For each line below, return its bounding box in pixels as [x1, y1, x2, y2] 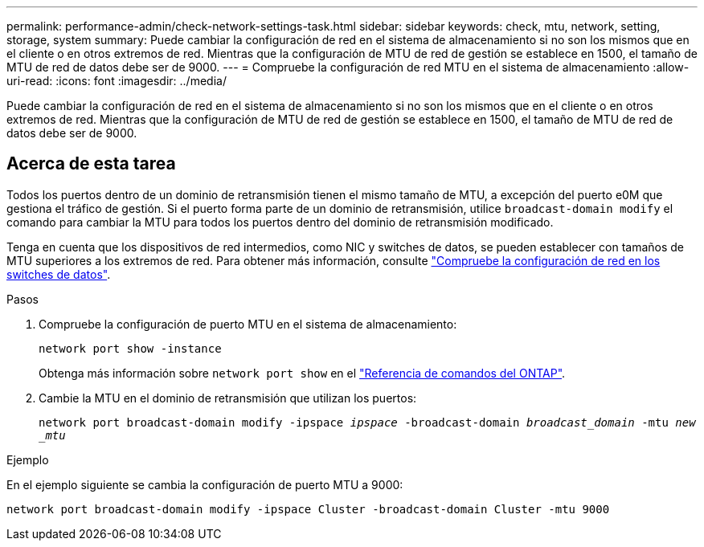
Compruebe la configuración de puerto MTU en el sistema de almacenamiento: [39, 316, 457, 331]
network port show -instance [39, 341, 222, 355]
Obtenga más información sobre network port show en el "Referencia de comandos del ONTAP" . [39, 365, 566, 380]
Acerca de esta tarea [6, 153, 176, 174]
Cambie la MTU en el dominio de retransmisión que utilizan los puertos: [39, 390, 417, 405]
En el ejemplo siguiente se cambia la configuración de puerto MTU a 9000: [6, 477, 403, 492]
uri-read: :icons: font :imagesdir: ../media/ [6, 74, 227, 88]
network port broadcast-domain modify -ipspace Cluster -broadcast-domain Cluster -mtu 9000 [6, 502, 610, 516]
